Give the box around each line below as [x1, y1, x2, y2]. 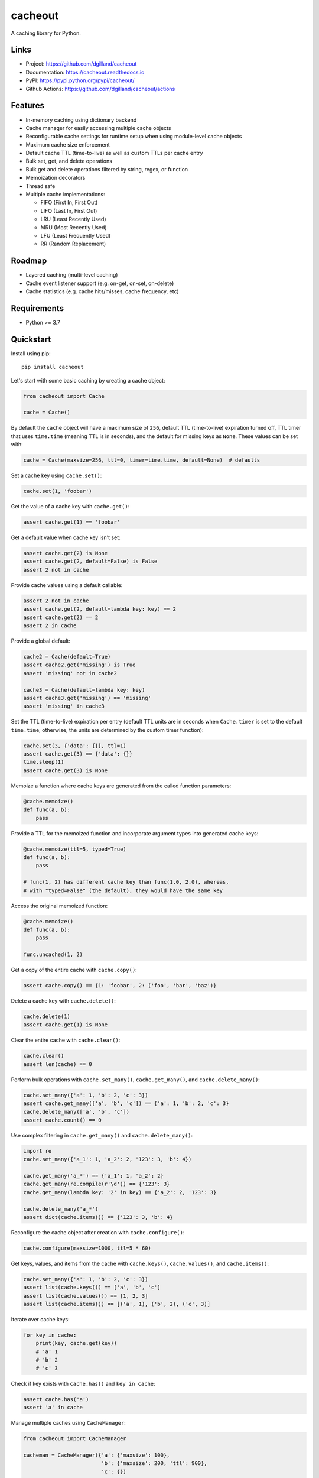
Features [11, 101, 44, 111]
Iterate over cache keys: [11, 1316, 70, 1323]
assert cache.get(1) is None [23, 1022, 108, 1028]
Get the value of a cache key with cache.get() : [11, 503, 130, 510]
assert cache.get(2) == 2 [23, 614, 99, 621]
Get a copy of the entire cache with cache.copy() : [11, 967, 137, 974]
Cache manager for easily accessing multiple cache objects [25, 124, 171, 131]
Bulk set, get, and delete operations [25, 157, 112, 165]
